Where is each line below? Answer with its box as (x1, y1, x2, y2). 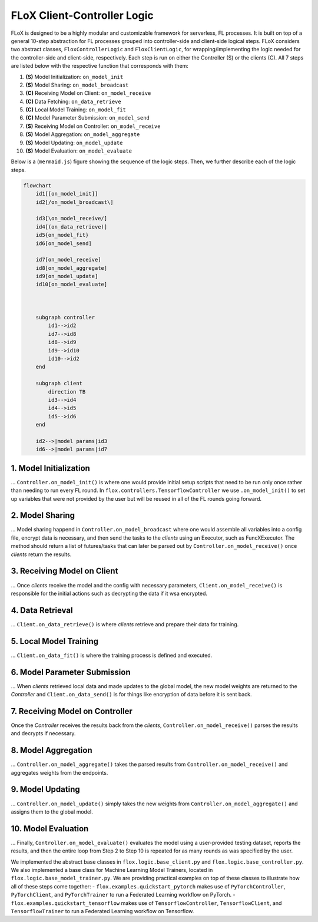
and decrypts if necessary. (11, 730, 76, 737)
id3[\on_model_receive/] (35, 215, 108, 222)
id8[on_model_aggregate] (35, 265, 108, 271)
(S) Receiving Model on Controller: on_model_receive (25, 123, 161, 130)
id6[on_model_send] (35, 240, 92, 247)
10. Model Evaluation (11, 824, 89, 834)
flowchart (23, 182, 52, 189)
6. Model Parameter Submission (11, 667, 131, 677)
